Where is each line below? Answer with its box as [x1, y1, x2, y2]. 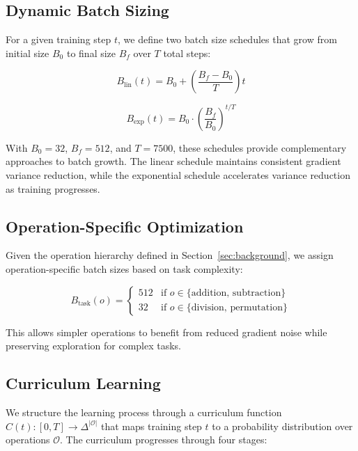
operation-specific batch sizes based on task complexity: [6, 262, 243, 276]
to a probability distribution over [212, 418, 353, 433]
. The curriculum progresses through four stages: [59, 432, 267, 447]
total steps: [163, 45, 211, 60]
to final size [66, 45, 116, 60]
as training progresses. [6, 181, 100, 196]
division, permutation [191, 303, 283, 313]
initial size [6, 45, 49, 60]
